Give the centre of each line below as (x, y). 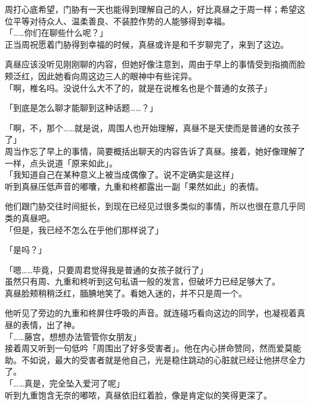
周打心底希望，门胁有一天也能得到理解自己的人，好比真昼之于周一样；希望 (151, 9)
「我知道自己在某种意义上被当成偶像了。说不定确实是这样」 (122, 174)
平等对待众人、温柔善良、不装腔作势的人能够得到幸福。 (121, 21)
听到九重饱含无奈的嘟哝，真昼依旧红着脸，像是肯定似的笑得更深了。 (138, 395)
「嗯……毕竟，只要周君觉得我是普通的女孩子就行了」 (106, 269)
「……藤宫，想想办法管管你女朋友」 (73, 336)
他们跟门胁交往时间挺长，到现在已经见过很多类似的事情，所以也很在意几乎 (151, 206)
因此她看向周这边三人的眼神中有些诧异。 (117, 75)
